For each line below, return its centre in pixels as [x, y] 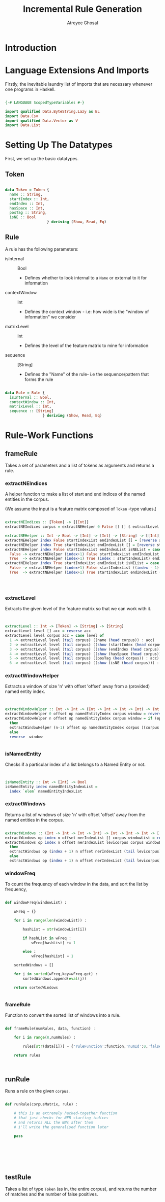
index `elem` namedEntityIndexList [46, 791]
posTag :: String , [28, 213]
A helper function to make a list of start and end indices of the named [75, 494]
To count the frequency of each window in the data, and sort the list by [77, 884]
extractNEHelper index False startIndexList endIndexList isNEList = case [83, 549]
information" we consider [50, 317]
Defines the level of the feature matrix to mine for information [86, 345]
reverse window [26, 737]
